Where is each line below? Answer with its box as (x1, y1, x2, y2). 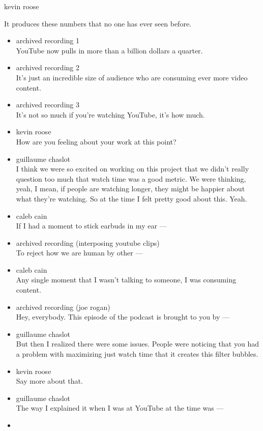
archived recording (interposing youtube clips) (16, 237, 160, 248)
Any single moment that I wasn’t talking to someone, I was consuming (16, 274, 237, 285)
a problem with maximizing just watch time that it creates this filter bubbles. (16, 349, 258, 359)
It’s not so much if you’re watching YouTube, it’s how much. (16, 109, 205, 120)
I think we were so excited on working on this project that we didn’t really (16, 163, 249, 174)
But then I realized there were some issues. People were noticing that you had (16, 338, 259, 349)
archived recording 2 (16, 62, 79, 73)
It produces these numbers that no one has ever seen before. (4, 18, 192, 28)
